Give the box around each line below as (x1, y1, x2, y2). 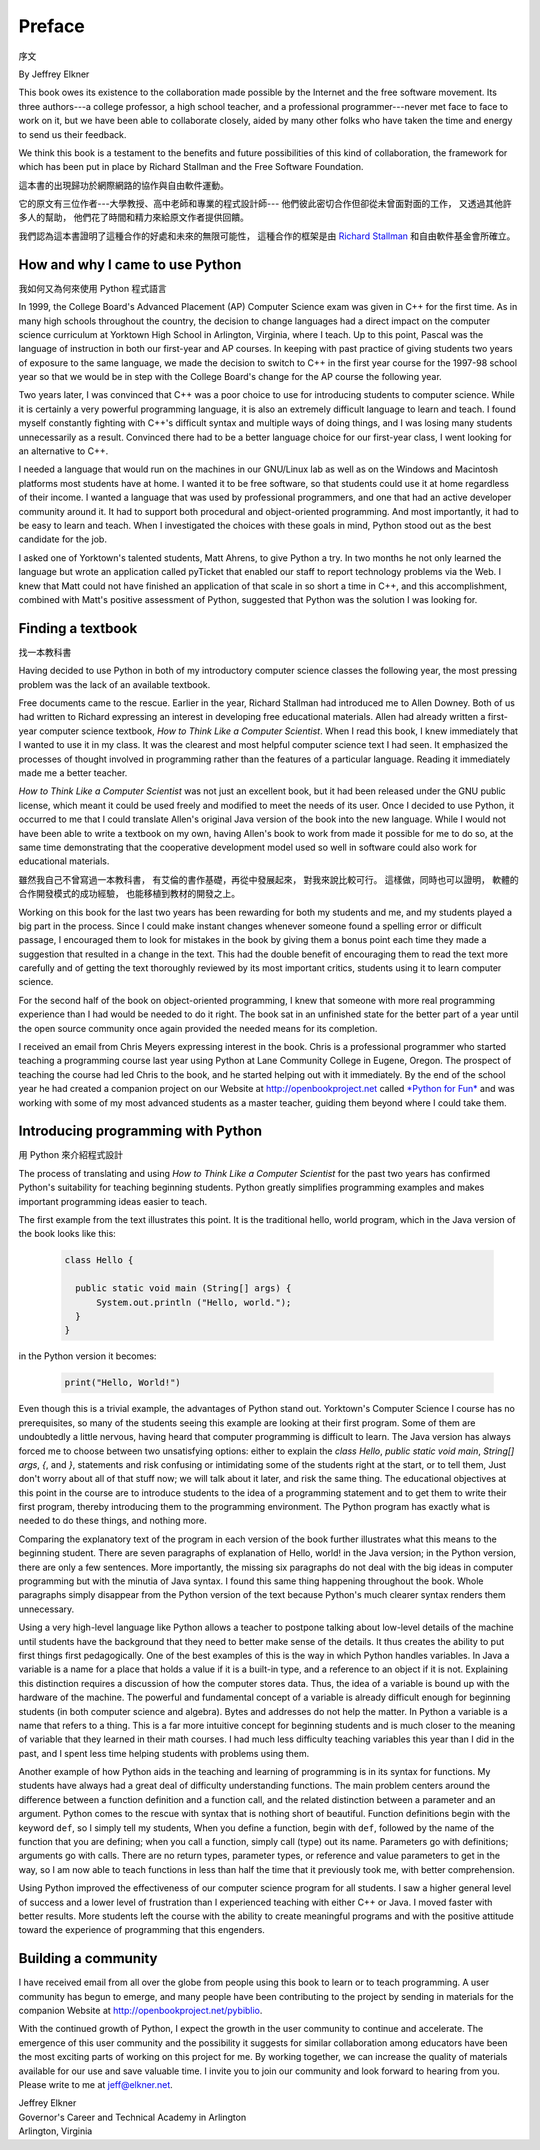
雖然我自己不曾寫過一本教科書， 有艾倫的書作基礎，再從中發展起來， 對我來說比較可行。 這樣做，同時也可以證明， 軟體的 (18, 873, 519, 885)
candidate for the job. (18, 533, 107, 545)
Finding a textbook (18, 620, 138, 637)
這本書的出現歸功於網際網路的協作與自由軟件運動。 (18, 179, 229, 191)
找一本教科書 (18, 646, 72, 658)
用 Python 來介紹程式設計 (18, 1149, 124, 1161)
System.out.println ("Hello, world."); (96, 1296, 292, 1308)
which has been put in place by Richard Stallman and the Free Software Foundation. (18, 161, 364, 173)
